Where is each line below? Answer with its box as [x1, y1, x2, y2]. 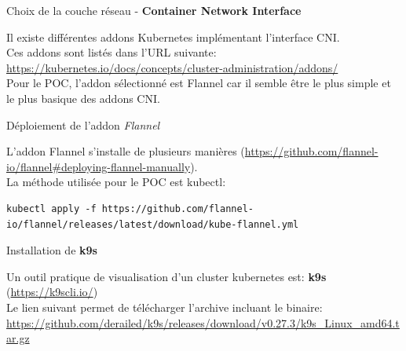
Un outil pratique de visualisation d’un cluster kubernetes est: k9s [6, 268, 327, 284]
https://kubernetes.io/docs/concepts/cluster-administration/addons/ [6, 59, 338, 75]
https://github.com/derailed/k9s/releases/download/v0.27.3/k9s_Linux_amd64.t [6, 314, 400, 331]
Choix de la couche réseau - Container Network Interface [6, 2, 302, 18]
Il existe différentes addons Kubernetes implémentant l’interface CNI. [6, 28, 340, 45]
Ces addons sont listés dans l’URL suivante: [6, 44, 217, 60]
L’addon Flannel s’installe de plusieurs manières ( [6, 143, 245, 159]
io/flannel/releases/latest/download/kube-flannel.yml [6, 218, 299, 230]
